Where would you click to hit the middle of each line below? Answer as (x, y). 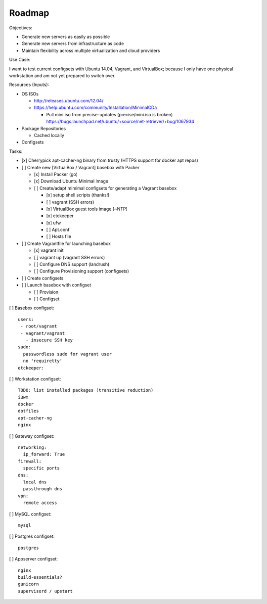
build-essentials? (40, 577)
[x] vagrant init (49, 250)
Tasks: (16, 151)
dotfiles (28, 411)
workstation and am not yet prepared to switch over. (62, 75)
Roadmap (29, 13)
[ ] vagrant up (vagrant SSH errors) (69, 257)
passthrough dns (43, 489)
